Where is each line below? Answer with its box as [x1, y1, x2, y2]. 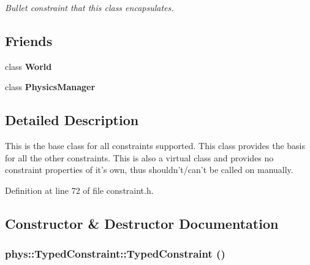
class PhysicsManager [5, 80, 96, 93]
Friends [5, 31, 53, 50]
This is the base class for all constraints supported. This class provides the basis [5, 139, 306, 152]
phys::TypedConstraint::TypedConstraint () [5, 246, 225, 261]
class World [5, 60, 52, 72]
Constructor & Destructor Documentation [5, 213, 279, 232]
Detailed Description [5, 110, 139, 129]
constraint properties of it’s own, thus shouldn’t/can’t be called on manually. [5, 163, 293, 176]
